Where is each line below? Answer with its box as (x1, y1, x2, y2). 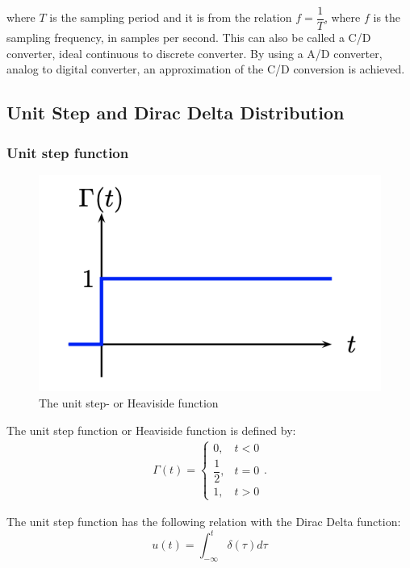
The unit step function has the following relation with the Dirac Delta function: (6, 512, 401, 529)
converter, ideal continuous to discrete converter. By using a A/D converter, (6, 44, 383, 61)
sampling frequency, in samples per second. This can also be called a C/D (6, 29, 371, 46)
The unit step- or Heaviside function (39, 395, 219, 411)
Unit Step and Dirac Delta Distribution (6, 100, 345, 125)
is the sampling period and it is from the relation (49, 9, 292, 26)
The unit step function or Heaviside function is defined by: (6, 421, 296, 438)
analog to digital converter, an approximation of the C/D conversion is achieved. (6, 61, 405, 77)
